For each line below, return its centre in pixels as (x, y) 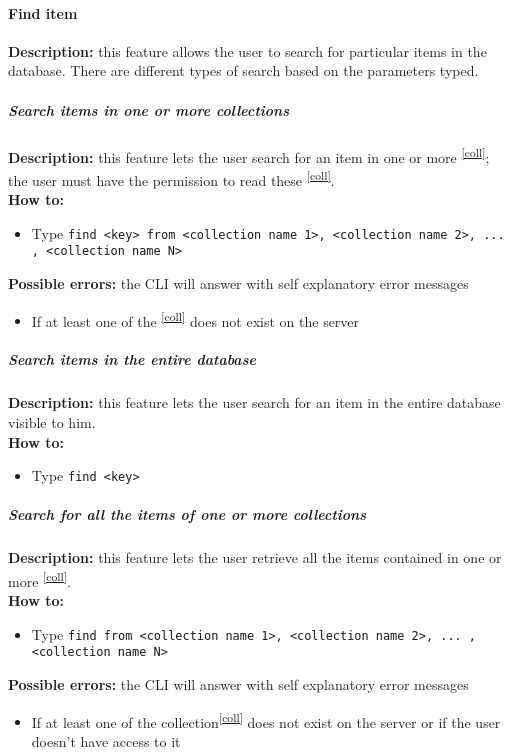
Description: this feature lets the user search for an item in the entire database (254, 402)
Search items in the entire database (132, 359)
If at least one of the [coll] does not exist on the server (195, 319)
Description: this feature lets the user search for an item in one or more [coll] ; (249, 155)
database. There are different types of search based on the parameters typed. (243, 70)
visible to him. (52, 421)
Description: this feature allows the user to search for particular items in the (247, 50)
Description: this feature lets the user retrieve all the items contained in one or (255, 557)
